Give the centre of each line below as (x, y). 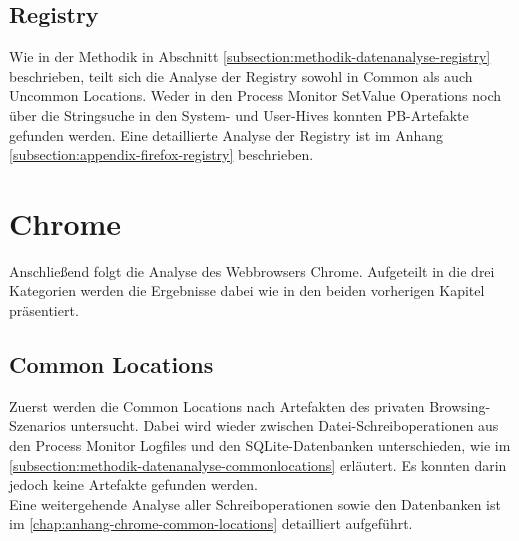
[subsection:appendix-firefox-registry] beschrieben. (161, 154)
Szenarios (37, 425)
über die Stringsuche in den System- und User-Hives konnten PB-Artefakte (239, 114)
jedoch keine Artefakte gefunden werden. (133, 484)
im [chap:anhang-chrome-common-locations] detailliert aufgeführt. (211, 523)
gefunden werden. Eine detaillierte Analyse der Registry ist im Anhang (226, 134)
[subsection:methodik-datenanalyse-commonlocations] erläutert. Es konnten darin (258, 464)
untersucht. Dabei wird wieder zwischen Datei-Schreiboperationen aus (284, 425)
